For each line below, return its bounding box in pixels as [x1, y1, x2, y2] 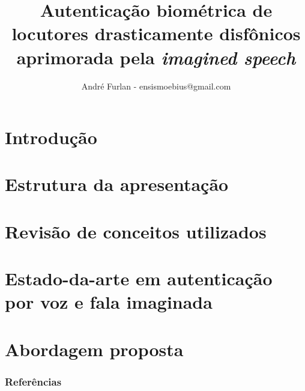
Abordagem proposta [5, 336, 184, 361]
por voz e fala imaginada [5, 289, 213, 314]
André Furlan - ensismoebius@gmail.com [81, 79, 231, 92]
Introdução [5, 125, 97, 150]
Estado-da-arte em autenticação [5, 266, 273, 291]
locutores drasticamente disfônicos [11, 21, 301, 46]
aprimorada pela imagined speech [16, 44, 296, 70]
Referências [5, 374, 62, 389]
